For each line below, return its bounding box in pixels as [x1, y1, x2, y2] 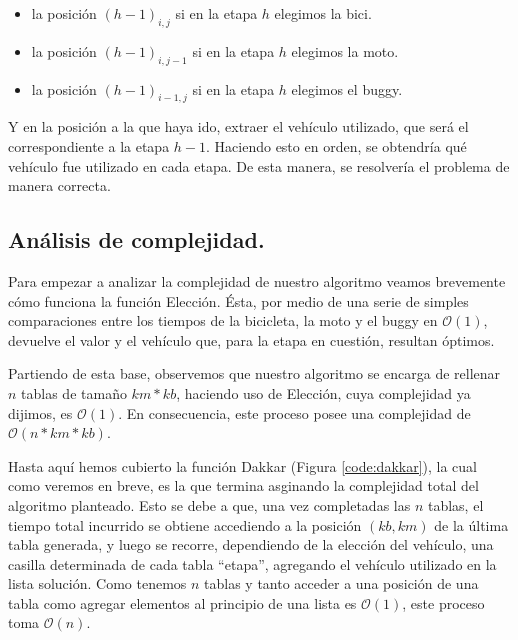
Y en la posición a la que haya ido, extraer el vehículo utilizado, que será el [8, 116, 469, 137]
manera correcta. [8, 175, 111, 196]
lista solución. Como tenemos [8, 573, 187, 594]
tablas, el [427, 494, 484, 515]
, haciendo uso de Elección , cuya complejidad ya [176, 382, 471, 403]
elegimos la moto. [291, 40, 399, 61]
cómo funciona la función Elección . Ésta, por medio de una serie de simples [8, 290, 469, 311]
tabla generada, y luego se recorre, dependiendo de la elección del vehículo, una [8, 534, 494, 555]
